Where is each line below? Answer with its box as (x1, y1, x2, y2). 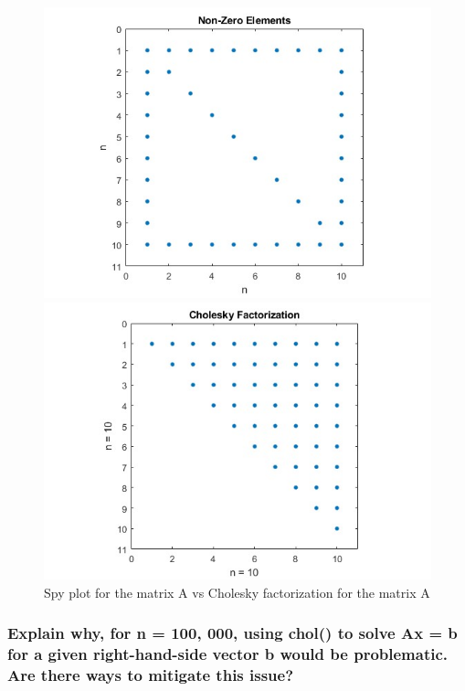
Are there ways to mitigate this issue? (7, 664, 294, 686)
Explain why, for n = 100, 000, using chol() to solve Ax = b (7, 622, 458, 644)
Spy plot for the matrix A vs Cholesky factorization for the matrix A (44, 582, 430, 601)
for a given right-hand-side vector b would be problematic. (7, 643, 449, 665)
